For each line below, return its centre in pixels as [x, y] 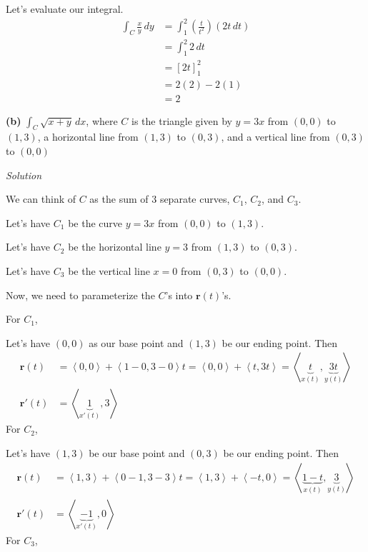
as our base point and [136, 342]
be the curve [95, 222]
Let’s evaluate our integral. [65, 9]
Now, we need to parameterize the [80, 295]
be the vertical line [109, 271]
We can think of [41, 199]
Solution [24, 175]
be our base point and [137, 452]
